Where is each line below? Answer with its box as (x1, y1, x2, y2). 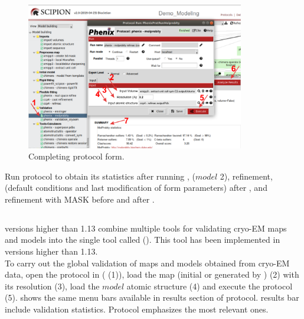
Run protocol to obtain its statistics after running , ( (5, 170, 196, 182)
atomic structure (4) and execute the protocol (126, 279, 293, 292)
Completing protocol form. (28, 150, 125, 162)
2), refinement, (220, 170, 273, 182)
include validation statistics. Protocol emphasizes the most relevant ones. (5, 303, 269, 315)
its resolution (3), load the (5, 279, 100, 292)
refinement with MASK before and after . (5, 193, 155, 205)
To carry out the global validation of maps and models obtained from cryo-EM (5, 256, 290, 269)
